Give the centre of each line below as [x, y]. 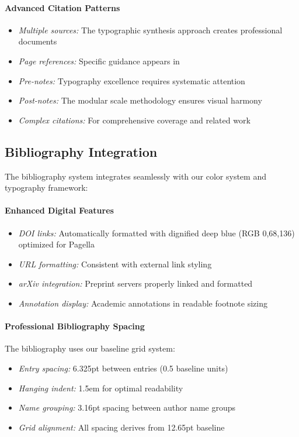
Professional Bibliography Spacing [75, 326]
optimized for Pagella [56, 244]
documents [38, 41]
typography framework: [46, 187]
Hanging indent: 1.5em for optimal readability [101, 388]
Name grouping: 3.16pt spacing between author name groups [127, 407]
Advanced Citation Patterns [62, 7]
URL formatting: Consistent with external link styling [115, 264]
